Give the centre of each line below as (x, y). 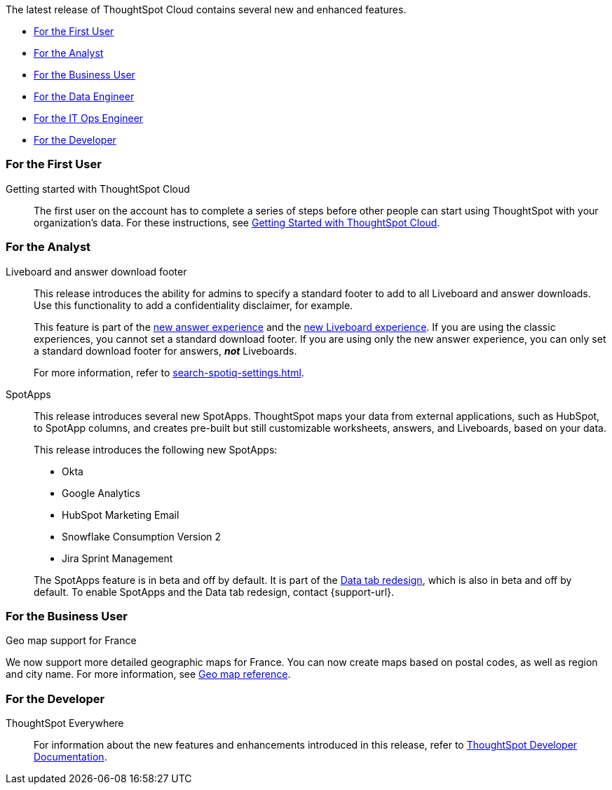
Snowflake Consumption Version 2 (142, 536)
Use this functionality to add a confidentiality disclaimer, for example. (193, 305)
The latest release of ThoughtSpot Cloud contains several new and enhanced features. (206, 9)
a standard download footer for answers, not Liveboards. (165, 350)
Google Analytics (101, 493)
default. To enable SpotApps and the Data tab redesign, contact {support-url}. (214, 592)
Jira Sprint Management (117, 558)
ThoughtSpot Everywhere (65, 723)
